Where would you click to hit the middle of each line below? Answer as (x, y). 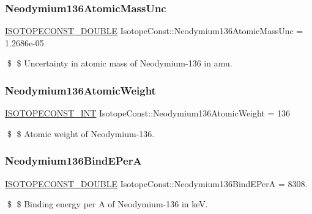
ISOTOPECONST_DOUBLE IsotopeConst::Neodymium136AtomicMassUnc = (154, 31)
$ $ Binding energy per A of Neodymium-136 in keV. (107, 204)
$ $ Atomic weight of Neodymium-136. (81, 133)
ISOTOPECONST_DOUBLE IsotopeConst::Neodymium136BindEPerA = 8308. (156, 183)
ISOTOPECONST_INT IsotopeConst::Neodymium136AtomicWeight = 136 (148, 113)
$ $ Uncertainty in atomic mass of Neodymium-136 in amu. (120, 63)
